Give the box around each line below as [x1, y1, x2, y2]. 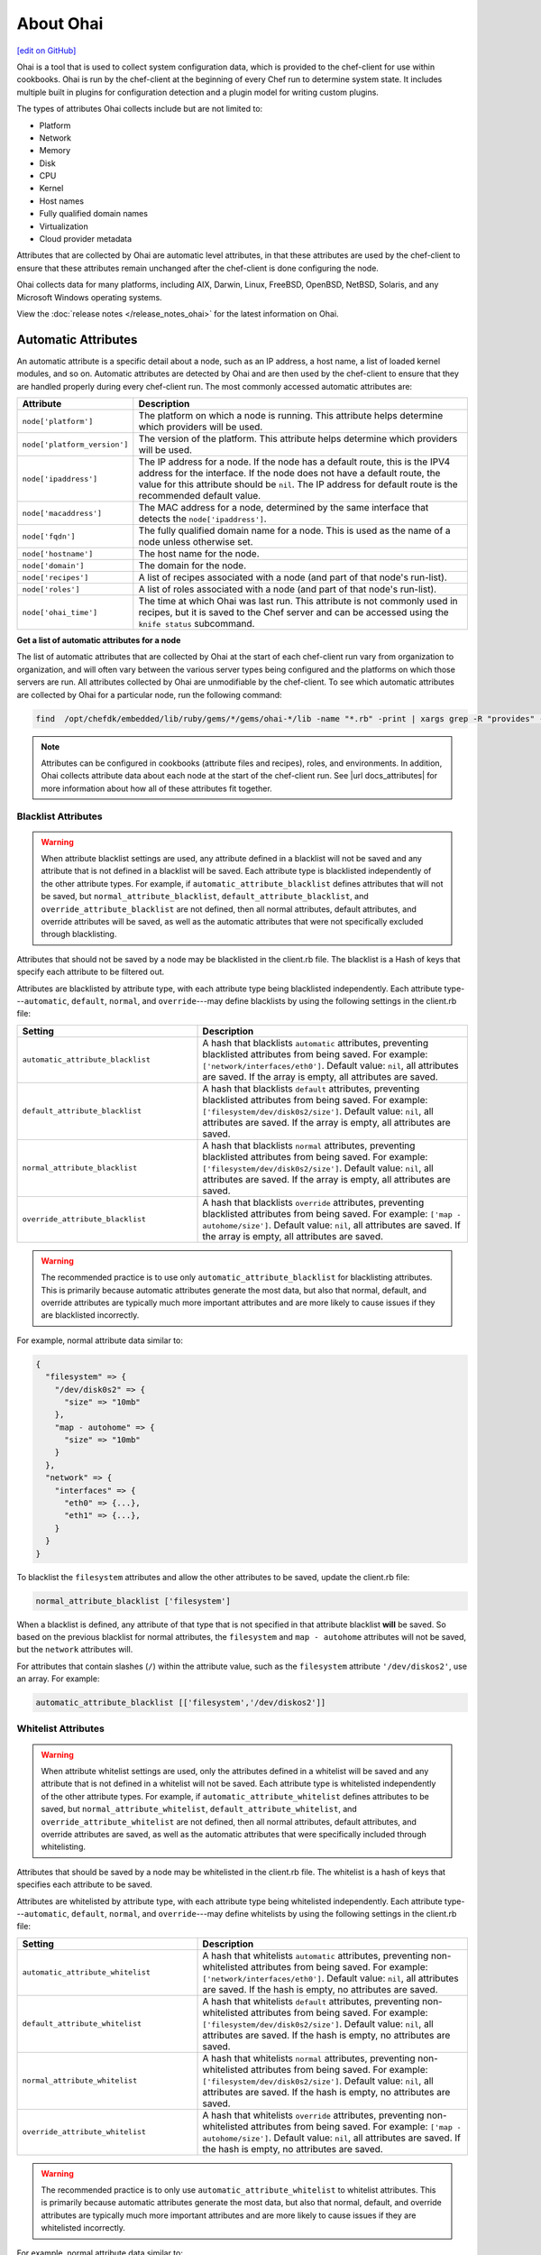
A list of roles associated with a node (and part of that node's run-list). [138, 583, 437, 595]
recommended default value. [138, 490, 261, 502]
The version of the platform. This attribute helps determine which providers [138, 433, 458, 446]
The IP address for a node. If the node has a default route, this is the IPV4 [138, 456, 451, 468]
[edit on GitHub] [16, 45, 77, 56]
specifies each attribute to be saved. [16, 1879, 153, 1890]
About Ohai [16, 14, 104, 33]
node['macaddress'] [22, 508, 103, 518]
